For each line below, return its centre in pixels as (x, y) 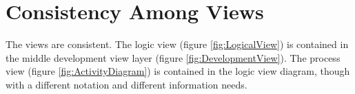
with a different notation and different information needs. (126, 84)
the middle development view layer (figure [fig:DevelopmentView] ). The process (173, 57)
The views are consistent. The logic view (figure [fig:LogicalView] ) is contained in (177, 44)
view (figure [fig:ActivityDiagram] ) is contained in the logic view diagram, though (178, 71)
